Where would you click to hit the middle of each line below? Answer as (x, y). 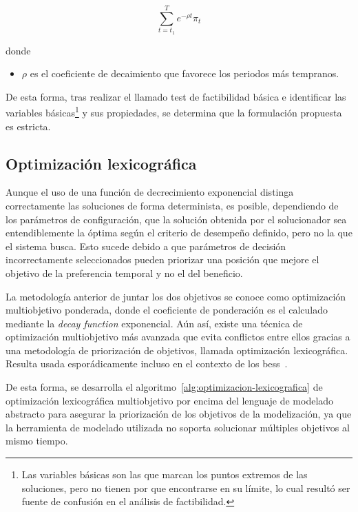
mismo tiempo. (37, 441)
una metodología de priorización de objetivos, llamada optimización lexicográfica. (177, 350)
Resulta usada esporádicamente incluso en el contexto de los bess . (147, 363)
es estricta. (28, 126)
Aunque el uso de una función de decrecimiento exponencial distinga (150, 192)
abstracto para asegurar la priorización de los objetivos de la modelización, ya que (179, 414)
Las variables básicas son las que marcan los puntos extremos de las (165, 474)
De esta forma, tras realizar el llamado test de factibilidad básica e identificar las (176, 96)
